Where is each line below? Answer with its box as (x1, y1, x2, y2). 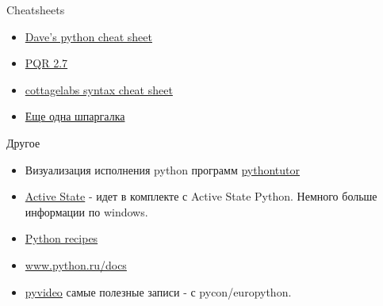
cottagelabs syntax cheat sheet (25, 81, 173, 98)
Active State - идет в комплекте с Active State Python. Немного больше (25, 188, 377, 205)
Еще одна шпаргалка (25, 108, 125, 124)
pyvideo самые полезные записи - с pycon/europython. (25, 283, 292, 300)
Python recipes (25, 230, 98, 247)
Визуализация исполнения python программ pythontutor (25, 161, 300, 178)
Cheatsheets (6, 2, 65, 17)
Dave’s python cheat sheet (25, 28, 152, 44)
